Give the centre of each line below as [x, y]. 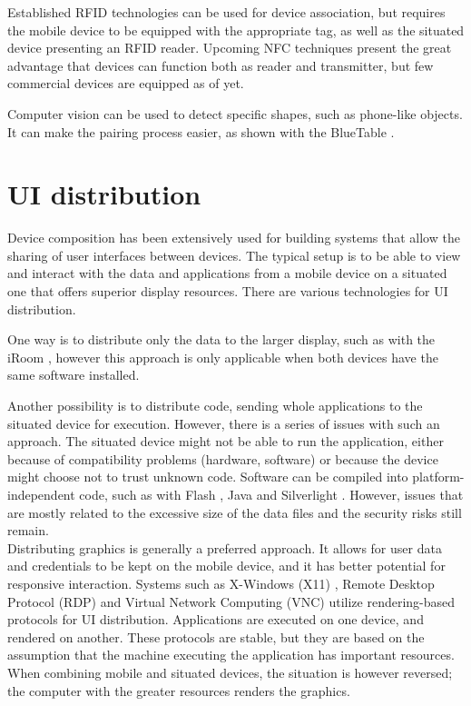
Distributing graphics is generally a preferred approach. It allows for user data [225, 547]
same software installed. [74, 375]
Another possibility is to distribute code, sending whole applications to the [215, 406]
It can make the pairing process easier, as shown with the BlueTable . [201, 131]
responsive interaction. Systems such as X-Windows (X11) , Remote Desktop [221, 583]
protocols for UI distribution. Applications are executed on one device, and [216, 619]
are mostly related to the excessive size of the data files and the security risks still [235, 512]
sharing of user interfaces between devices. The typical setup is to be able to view [234, 255]
